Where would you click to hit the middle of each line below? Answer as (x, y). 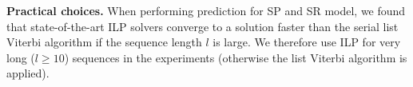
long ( (21, 57)
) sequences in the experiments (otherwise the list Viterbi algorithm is (236, 57)
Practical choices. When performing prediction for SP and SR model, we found (206, 10)
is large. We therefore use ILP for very (307, 42)
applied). (28, 73)
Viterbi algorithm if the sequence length (104, 42)
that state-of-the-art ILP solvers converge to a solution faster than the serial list (203, 26)
